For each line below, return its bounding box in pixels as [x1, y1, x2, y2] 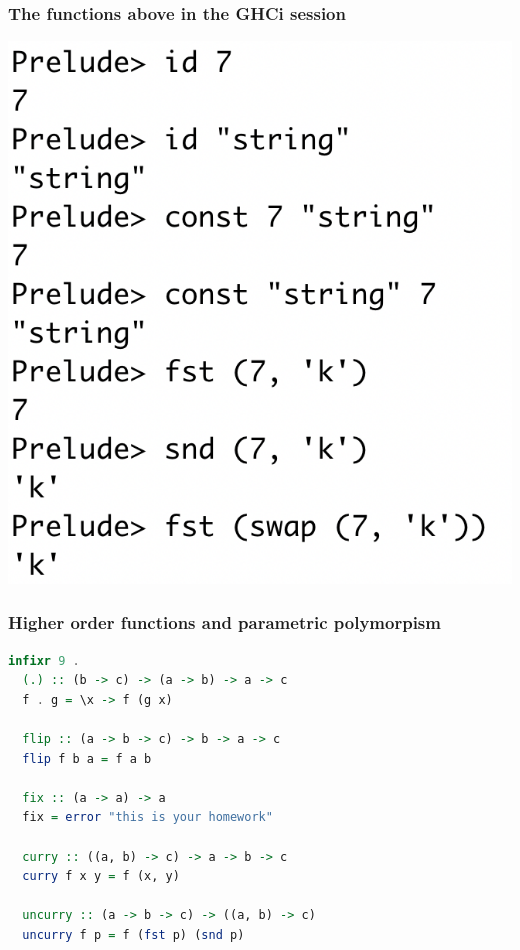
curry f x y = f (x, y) [22, 869, 180, 884]
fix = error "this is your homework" [22, 810, 273, 825]
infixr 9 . [8, 653, 80, 668]
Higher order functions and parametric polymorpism [8, 610, 441, 635]
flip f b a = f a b [22, 751, 152, 766]
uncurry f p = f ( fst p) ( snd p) [22, 927, 245, 942]
